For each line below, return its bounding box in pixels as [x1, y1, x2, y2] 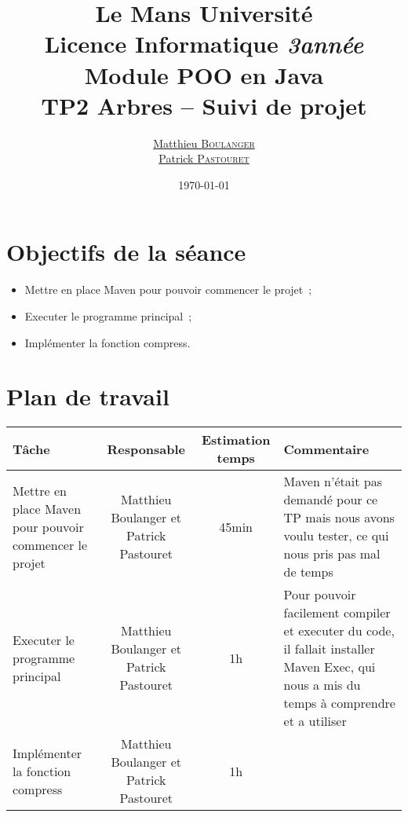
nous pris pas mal [283, 544, 381, 563]
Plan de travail [6, 380, 169, 412]
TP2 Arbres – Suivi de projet [41, 89, 367, 121]
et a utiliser [283, 712, 347, 731]
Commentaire [283, 439, 370, 458]
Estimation [201, 430, 271, 449]
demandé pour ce [283, 490, 378, 509]
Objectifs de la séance [6, 236, 246, 268]
